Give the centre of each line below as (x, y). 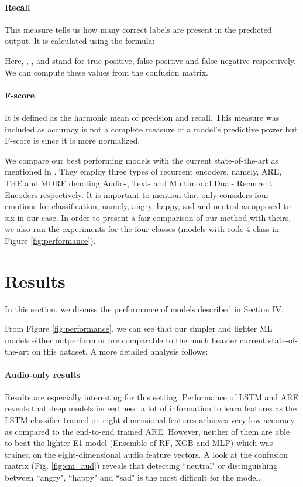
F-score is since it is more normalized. (73, 140)
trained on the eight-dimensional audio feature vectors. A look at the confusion (147, 454)
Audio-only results (43, 374)
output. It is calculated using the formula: (80, 41)
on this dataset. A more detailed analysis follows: (120, 351)
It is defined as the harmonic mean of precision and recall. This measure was (142, 117)
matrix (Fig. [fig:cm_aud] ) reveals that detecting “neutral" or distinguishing (141, 466)
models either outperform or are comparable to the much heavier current (135, 340)
